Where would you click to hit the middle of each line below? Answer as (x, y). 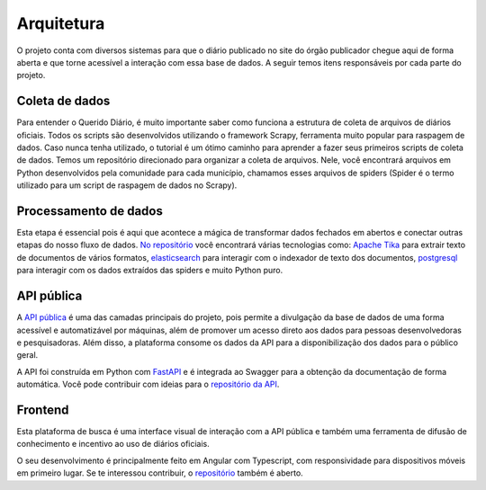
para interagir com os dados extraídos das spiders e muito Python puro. (150, 271)
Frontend (43, 410)
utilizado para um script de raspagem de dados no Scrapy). (127, 185)
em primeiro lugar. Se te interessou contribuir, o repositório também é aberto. (160, 473)
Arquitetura (61, 23)
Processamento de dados (90, 211)
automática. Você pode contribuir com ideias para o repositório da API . (148, 384)
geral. (27, 355)
